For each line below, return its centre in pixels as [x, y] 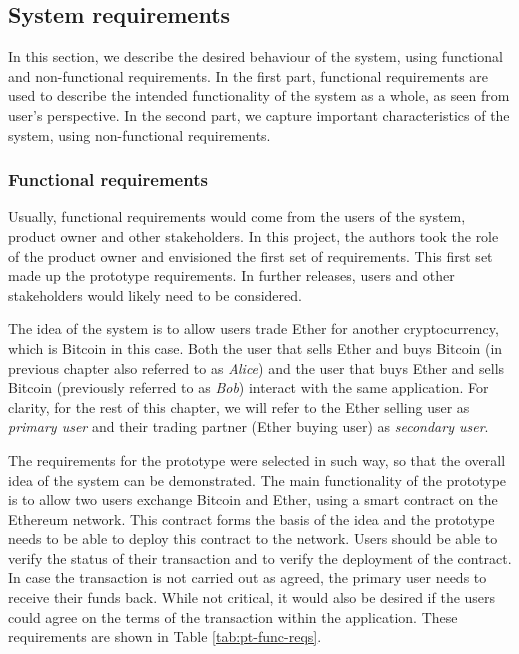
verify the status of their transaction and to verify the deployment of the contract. [260, 557]
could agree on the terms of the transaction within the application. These [233, 616]
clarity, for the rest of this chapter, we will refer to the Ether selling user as [239, 406]
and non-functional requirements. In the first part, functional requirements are [248, 75]
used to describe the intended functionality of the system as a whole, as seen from [259, 95]
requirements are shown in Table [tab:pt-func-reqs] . [165, 636]
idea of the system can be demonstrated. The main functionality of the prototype [257, 479]
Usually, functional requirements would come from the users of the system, [237, 216]
